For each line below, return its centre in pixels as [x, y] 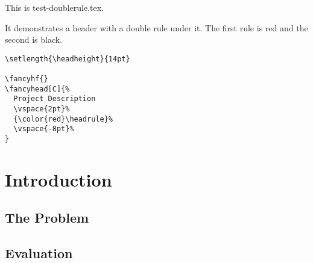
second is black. [34, 39]
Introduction [58, 179]
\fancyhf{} [27, 79]
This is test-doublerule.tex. [54, 7]
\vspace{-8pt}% [44, 129]
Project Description [55, 99]
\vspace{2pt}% [42, 109]
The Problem [47, 218]
